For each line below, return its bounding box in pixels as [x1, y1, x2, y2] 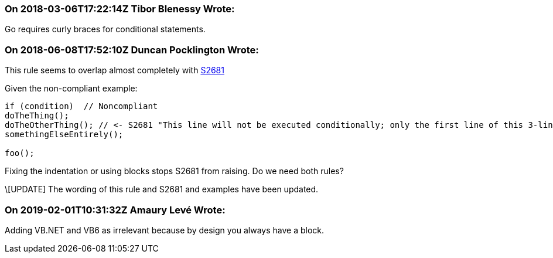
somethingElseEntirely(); [5, 130, 124, 140]
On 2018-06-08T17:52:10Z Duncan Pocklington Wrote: [5, 43, 259, 56]
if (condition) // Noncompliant [5, 101, 158, 111]
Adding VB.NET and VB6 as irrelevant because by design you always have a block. [5, 225, 325, 235]
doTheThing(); [5, 111, 69, 121]
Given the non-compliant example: [5, 83, 138, 94]
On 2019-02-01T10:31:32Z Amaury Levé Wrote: [5, 203, 226, 216]
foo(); [5, 148, 35, 158]
